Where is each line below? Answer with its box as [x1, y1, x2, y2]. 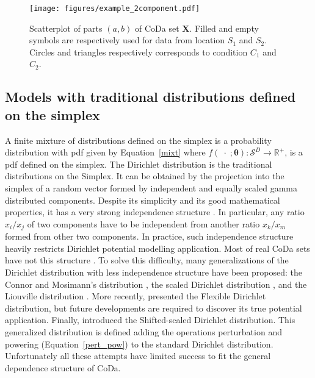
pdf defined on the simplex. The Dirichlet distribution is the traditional [5, 157, 272, 170]
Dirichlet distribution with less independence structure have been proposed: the [5, 266, 302, 279]
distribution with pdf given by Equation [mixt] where [5, 146, 206, 159]
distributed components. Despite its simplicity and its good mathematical [5, 193, 280, 206]
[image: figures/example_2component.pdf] [29, 4, 200, 13]
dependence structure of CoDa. [5, 361, 121, 374]
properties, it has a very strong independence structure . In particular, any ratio [5, 205, 305, 218]
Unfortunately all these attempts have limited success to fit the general [5, 349, 271, 362]
